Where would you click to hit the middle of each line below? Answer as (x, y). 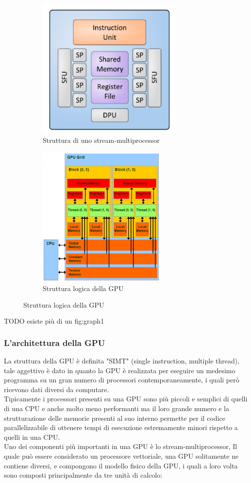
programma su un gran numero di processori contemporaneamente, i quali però (122, 380)
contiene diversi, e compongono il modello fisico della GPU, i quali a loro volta (121, 465)
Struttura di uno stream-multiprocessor (101, 140)
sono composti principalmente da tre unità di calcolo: (83, 475)
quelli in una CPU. (32, 437)
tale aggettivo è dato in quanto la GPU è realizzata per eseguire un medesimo (120, 370)
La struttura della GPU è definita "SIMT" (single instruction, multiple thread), (122, 361)
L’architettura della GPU (55, 342)
